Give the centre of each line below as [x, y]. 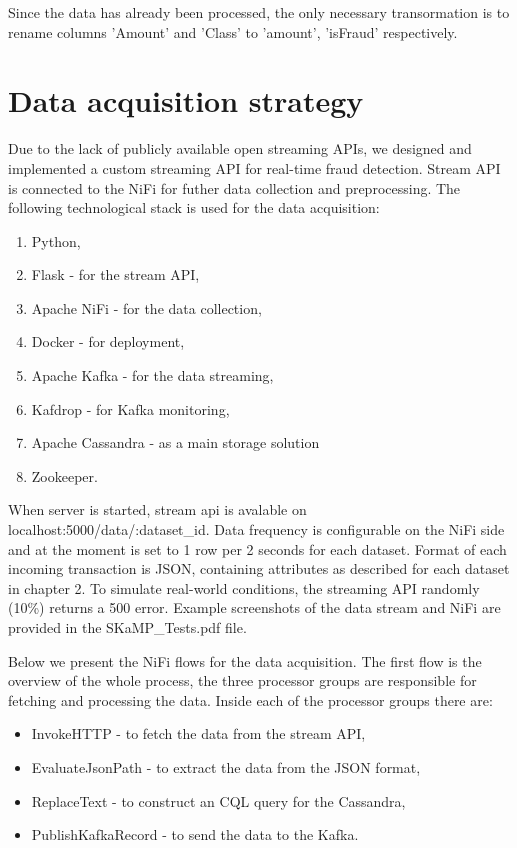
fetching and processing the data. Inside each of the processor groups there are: [250, 699]
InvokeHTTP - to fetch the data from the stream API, [198, 733]
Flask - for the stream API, [115, 274]
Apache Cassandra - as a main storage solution [175, 442]
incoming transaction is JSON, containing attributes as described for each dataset [259, 568]
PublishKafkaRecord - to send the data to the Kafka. [195, 834]
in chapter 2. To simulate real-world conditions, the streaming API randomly [244, 587]
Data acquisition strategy [186, 100]
